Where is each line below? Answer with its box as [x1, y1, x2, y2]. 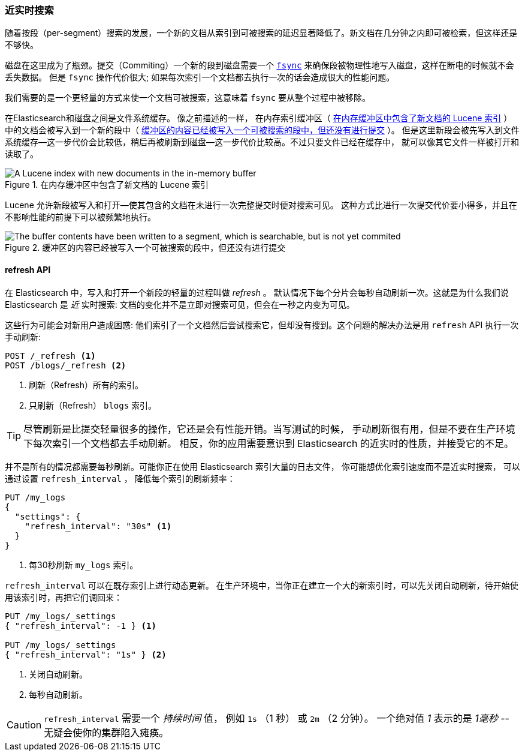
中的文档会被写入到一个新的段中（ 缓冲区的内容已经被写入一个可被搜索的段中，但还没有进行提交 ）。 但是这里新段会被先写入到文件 [5, 125, 520, 136]
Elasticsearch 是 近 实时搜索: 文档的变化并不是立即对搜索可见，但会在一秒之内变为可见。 [5, 299, 355, 310]
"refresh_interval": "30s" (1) [25, 521, 172, 531]
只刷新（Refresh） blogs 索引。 [29, 400, 157, 410]
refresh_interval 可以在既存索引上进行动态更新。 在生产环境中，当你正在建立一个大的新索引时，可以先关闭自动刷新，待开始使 [5, 580, 518, 590]
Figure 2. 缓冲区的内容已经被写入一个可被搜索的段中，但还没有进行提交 [5, 242, 286, 253]
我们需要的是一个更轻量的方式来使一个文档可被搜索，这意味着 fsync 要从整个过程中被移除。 [5, 92, 371, 103]
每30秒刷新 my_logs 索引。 [29, 559, 138, 570]
